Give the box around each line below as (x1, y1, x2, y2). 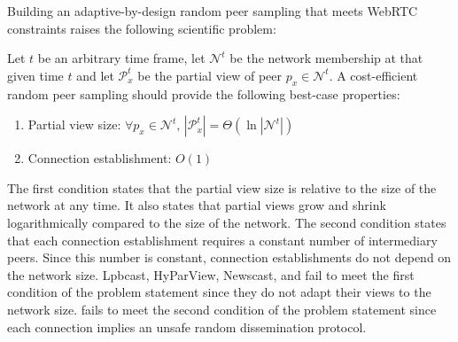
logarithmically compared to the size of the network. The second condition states (7, 213, 446, 231)
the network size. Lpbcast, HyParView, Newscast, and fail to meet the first (7, 265, 415, 284)
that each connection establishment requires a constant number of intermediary (7, 230, 438, 249)
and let (76, 66, 114, 84)
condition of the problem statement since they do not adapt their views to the (7, 283, 431, 301)
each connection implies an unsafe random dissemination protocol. (7, 317, 367, 336)
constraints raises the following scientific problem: (7, 19, 276, 37)
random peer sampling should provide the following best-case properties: (7, 84, 400, 103)
